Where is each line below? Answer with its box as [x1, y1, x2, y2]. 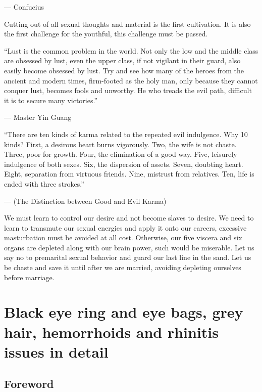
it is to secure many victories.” [4, 95, 97, 105]
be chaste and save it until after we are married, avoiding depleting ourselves [4, 262, 241, 273]
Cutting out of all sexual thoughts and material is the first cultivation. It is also [4, 18, 251, 29]
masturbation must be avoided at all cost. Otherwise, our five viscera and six [4, 232, 242, 243]
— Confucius [4, 2, 44, 12]
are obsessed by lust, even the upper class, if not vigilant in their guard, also [4, 55, 241, 66]
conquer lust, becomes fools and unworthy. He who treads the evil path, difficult [4, 85, 252, 96]
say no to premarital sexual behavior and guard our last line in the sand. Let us [4, 252, 251, 263]
